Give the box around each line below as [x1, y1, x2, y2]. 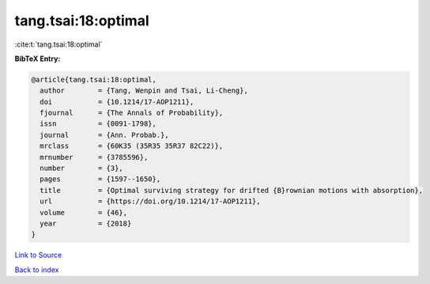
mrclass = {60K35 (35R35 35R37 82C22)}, [40, 142, 224, 150]
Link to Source [14, 250, 62, 260]
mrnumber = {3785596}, [40, 153, 149, 161]
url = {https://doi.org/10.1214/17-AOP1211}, [40, 197, 261, 206]
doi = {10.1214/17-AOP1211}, [40, 97, 194, 106]
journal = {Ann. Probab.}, [40, 131, 169, 139]
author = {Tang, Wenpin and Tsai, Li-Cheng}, [40, 86, 248, 95]
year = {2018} [40, 219, 132, 228]
